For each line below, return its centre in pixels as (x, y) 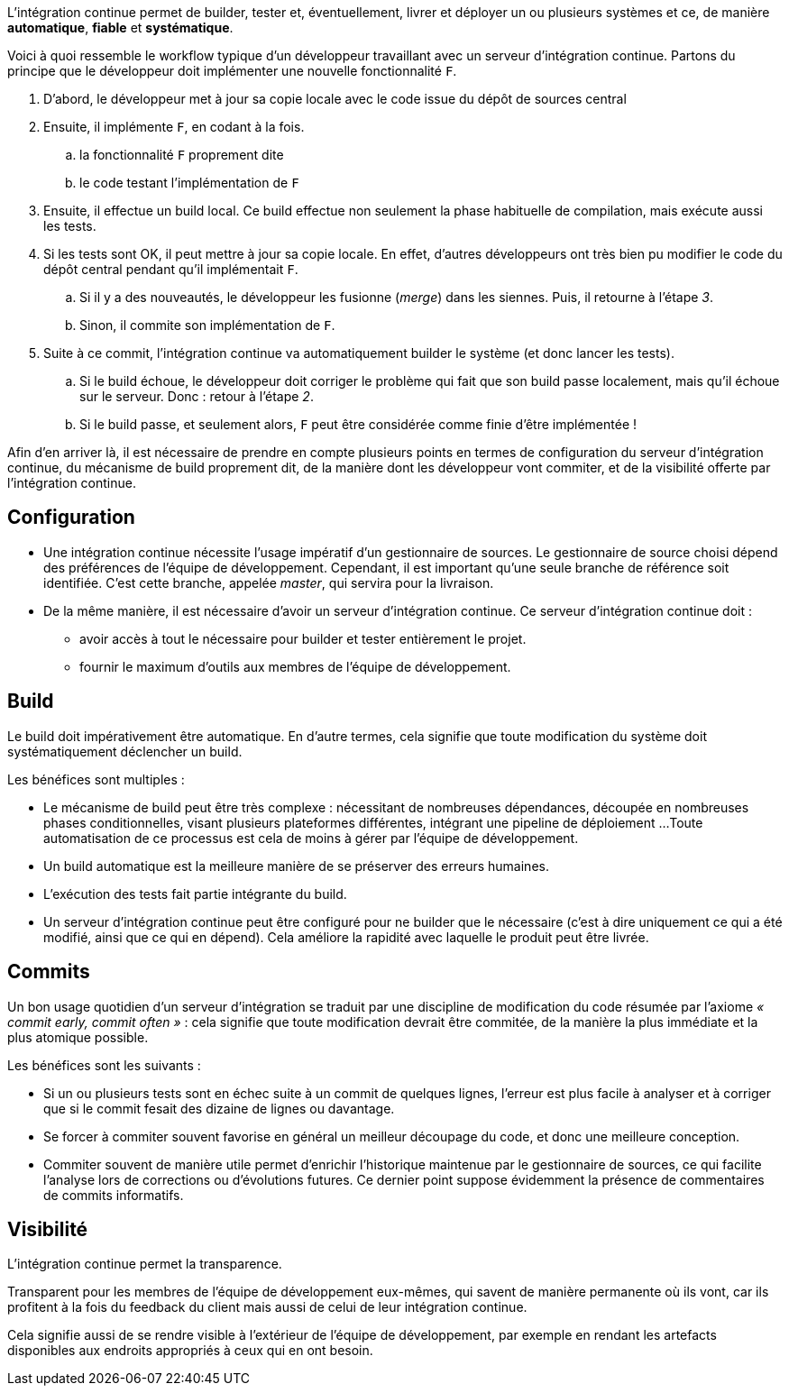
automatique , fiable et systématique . (120, 27)
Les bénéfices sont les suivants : (104, 1065)
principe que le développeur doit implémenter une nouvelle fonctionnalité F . (232, 71)
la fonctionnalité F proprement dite (182, 155)
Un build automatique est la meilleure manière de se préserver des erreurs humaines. (296, 866)
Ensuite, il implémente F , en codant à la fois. (174, 127)
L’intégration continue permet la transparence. (145, 1264)
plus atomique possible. (78, 1037)
